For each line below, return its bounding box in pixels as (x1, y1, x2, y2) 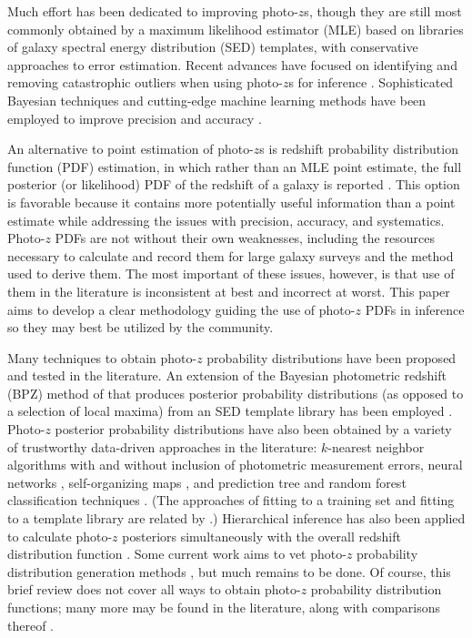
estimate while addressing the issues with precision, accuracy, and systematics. (7, 210, 445, 229)
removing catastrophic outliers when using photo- (7, 73, 283, 92)
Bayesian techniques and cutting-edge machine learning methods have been (7, 90, 427, 109)
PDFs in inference (365, 299, 465, 319)
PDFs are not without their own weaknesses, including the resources (55, 228, 435, 248)
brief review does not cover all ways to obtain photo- (7, 580, 301, 599)
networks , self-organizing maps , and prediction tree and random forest (7, 472, 407, 491)
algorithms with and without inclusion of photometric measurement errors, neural (7, 455, 463, 474)
